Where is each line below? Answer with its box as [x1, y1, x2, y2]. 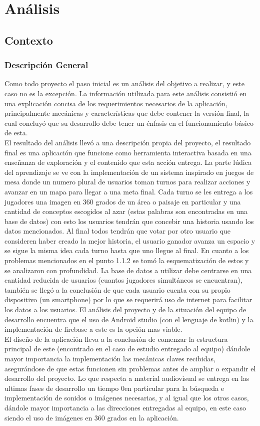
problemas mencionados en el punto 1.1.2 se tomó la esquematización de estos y [4, 255, 249, 266]
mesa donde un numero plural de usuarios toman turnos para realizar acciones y [4, 176, 250, 187]
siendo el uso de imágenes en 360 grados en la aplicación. [4, 412, 179, 422]
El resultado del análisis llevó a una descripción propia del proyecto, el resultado [4, 137, 251, 147]
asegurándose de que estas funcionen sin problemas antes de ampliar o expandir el [4, 363, 256, 373]
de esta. [4, 127, 28, 138]
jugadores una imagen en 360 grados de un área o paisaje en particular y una [4, 196, 241, 206]
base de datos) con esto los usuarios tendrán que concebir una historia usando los [4, 216, 254, 226]
